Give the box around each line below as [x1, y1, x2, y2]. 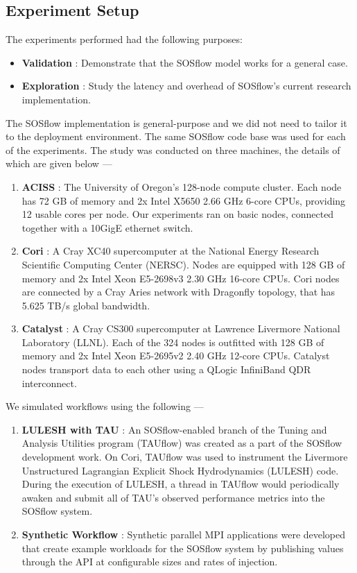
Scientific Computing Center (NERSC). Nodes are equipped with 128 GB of [21, 257, 345, 271]
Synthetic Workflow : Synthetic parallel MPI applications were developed [21, 527, 346, 542]
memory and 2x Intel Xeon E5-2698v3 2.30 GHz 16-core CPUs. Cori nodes [21, 271, 340, 285]
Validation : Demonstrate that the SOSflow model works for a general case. [21, 55, 348, 69]
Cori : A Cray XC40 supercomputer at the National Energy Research [21, 243, 320, 258]
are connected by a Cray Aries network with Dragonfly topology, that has [21, 284, 336, 299]
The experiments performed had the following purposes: [6, 32, 243, 46]
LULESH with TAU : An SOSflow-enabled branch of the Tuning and [21, 422, 327, 436]
